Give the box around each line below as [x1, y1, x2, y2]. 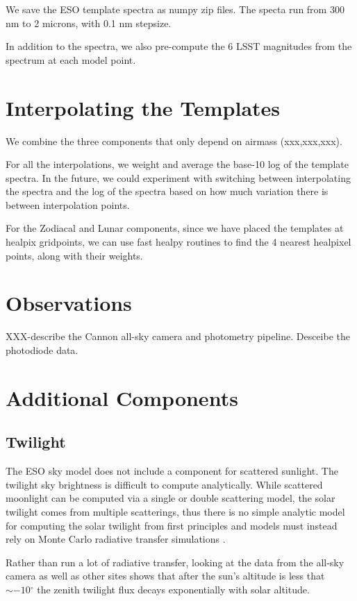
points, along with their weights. [6, 248, 143, 262]
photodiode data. [6, 342, 78, 357]
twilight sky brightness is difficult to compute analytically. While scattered [6, 477, 323, 491]
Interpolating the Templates [6, 93, 281, 121]
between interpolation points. [6, 197, 130, 212]
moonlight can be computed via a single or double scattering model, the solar [6, 491, 335, 505]
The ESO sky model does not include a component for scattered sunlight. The [6, 464, 338, 478]
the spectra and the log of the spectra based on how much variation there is [6, 184, 329, 198]
